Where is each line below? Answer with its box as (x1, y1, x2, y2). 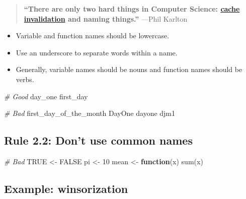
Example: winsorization (4, 180, 128, 196)
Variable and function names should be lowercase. (16, 30, 170, 41)
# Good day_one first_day (4, 91, 88, 101)
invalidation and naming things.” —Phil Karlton (24, 13, 188, 24)
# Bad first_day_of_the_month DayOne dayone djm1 (4, 108, 176, 118)
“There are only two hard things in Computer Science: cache (24, 4, 240, 14)
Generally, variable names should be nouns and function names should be (16, 64, 242, 75)
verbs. (16, 74, 34, 84)
